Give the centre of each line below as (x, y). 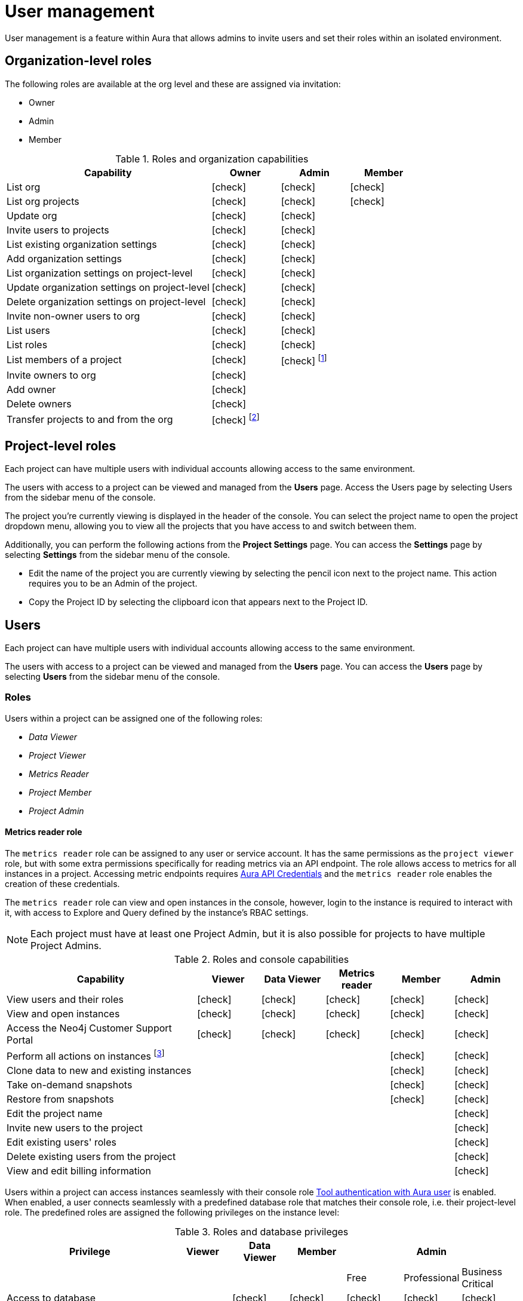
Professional (432, 1278)
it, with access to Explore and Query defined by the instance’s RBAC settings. (157, 912)
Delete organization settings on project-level (106, 301)
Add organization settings (64, 258)
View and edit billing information (79, 1171)
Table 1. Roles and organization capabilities (212, 159)
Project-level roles (61, 446)
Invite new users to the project (75, 1128)
